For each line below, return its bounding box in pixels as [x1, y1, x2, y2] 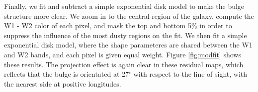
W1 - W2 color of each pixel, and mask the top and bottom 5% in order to [4, 20, 232, 31]
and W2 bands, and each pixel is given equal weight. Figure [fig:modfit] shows [4, 49, 241, 59]
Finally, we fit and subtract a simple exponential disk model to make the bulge [4, 1, 245, 11]
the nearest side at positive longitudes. [4, 78, 121, 89]
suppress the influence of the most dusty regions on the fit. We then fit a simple [4, 30, 247, 40]
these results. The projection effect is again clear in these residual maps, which [4, 59, 244, 69]
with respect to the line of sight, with [133, 69, 248, 79]
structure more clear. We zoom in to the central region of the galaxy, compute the [4, 10, 254, 21]
